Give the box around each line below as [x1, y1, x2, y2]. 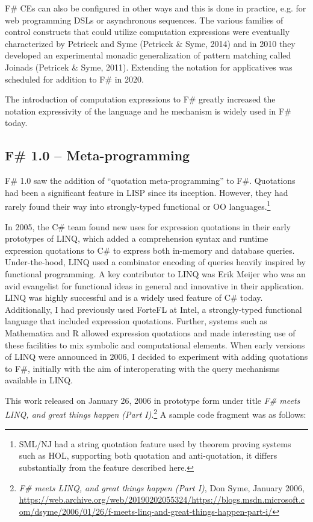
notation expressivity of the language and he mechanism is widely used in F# [5, 104, 291, 117]
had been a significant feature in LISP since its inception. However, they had [5, 186, 288, 198]
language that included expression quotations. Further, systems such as [5, 315, 267, 327]
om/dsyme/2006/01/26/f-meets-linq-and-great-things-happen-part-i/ [19, 505, 273, 517]
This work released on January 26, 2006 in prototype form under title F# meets [5, 394, 300, 406]
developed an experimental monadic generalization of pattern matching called [5, 49, 291, 61]
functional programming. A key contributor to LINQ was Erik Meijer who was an [5, 267, 306, 280]
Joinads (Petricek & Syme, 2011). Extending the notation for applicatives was [5, 60, 293, 73]
